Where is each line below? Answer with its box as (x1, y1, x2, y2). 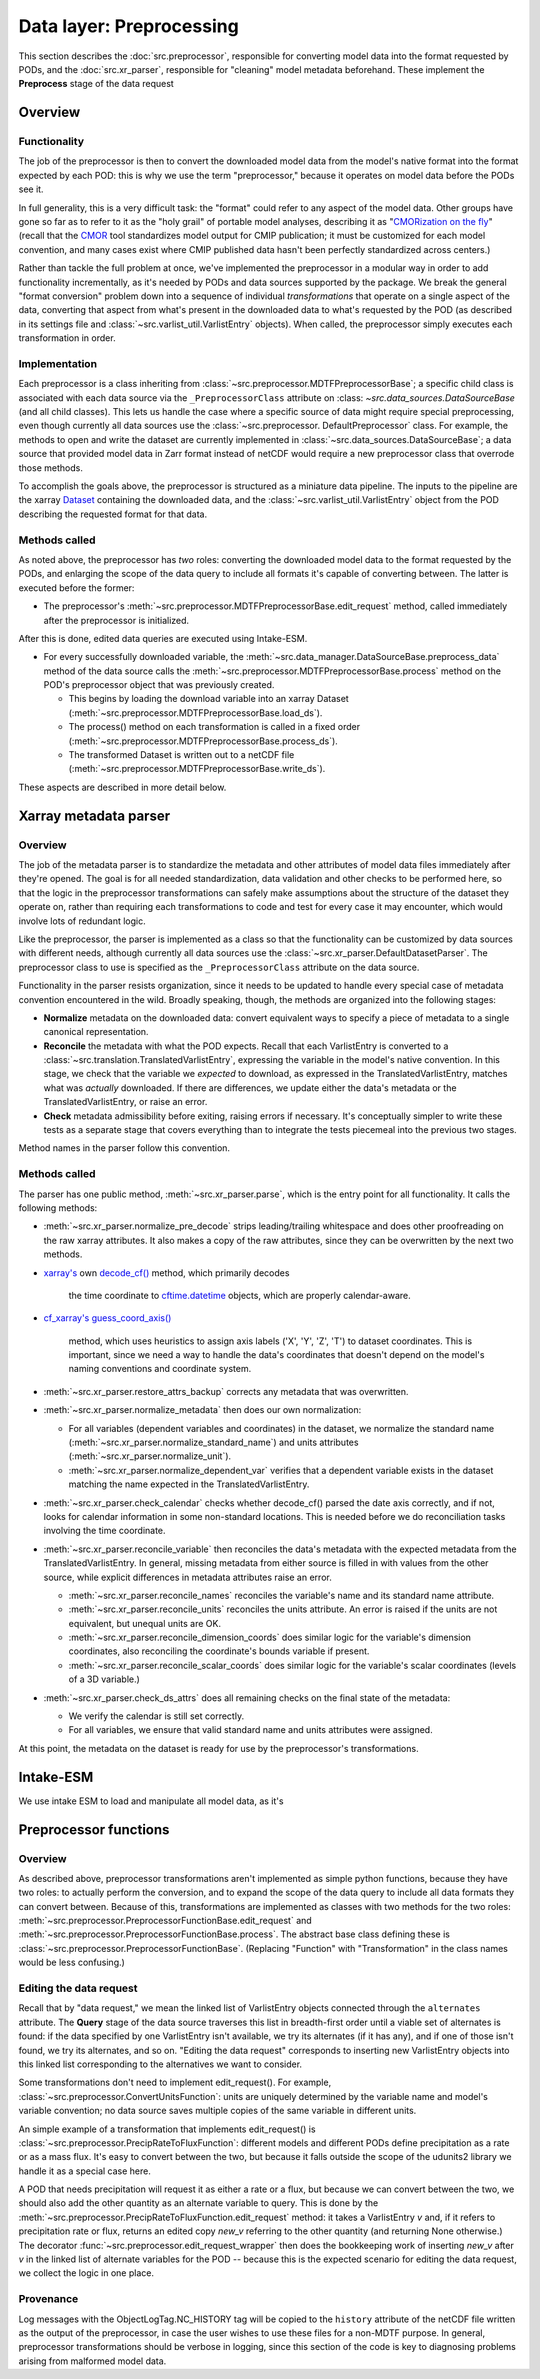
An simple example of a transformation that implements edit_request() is (18, 2123, 316, 2135)
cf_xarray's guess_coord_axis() (43, 1312, 172, 1324)
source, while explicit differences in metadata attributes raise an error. (43, 1571, 332, 1583)
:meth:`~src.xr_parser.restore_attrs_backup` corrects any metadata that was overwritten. (43, 1385, 409, 1397)
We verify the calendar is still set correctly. (68, 1710, 245, 1722)
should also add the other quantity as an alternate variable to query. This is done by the (18, 2197, 379, 2209)
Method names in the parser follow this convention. (18, 1142, 230, 1154)
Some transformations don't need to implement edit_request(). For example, (18, 2076, 332, 2089)
